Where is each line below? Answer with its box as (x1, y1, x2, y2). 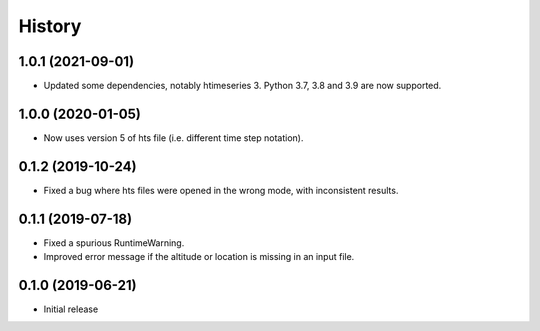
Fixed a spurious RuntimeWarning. (43, 236, 185, 249)
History (18, 15, 82, 37)
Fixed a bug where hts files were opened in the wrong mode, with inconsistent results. (43, 184, 399, 196)
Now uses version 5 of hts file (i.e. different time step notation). (43, 131, 304, 144)
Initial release (43, 303, 99, 315)
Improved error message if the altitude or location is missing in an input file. (43, 251, 355, 263)
